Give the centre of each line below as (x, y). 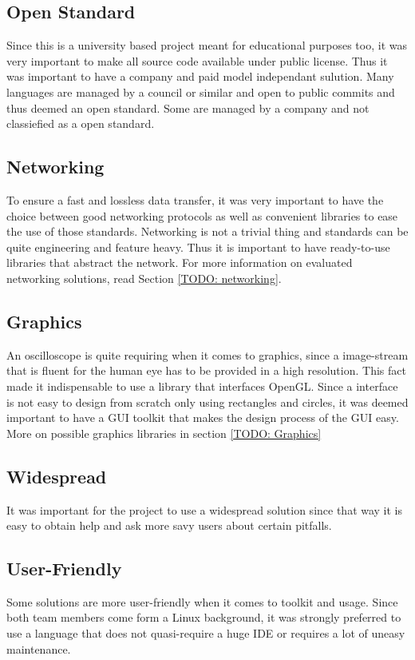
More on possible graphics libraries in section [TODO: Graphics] (164, 433)
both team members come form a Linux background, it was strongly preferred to (204, 617)
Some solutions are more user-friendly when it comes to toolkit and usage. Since (202, 601)
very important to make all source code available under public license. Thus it (197, 60)
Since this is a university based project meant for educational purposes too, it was (207, 45)
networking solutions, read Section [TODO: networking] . (144, 278)
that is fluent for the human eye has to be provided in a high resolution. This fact (206, 370)
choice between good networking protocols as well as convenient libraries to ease (202, 215)
